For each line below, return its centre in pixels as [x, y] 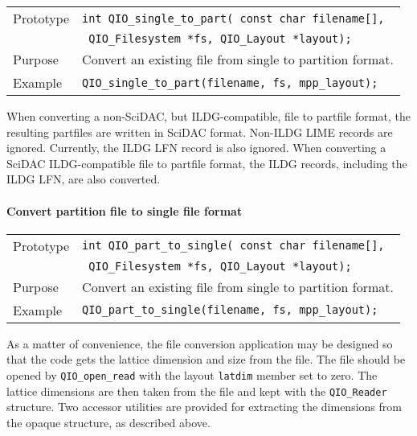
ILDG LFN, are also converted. [84, 179]
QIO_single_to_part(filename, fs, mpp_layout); [230, 82]
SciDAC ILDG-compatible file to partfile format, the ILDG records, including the [207, 163]
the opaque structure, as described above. [108, 422]
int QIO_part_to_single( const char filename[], [233, 246]
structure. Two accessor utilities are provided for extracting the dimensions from [204, 407]
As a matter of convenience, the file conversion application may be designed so [200, 343]
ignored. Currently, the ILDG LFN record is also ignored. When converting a [196, 148]
